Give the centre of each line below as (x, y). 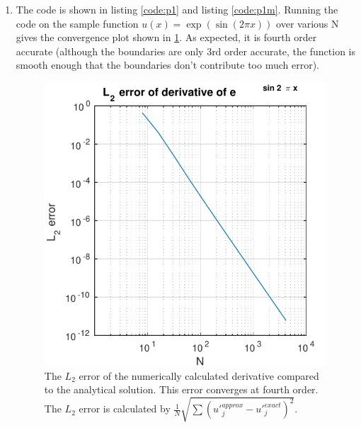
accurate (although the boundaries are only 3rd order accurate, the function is (185, 51)
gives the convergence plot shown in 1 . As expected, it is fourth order (166, 37)
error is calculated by (125, 409)
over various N (308, 23)
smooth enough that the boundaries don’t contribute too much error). (167, 65)
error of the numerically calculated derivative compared (199, 375)
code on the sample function (77, 23)
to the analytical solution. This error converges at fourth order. (181, 389)
